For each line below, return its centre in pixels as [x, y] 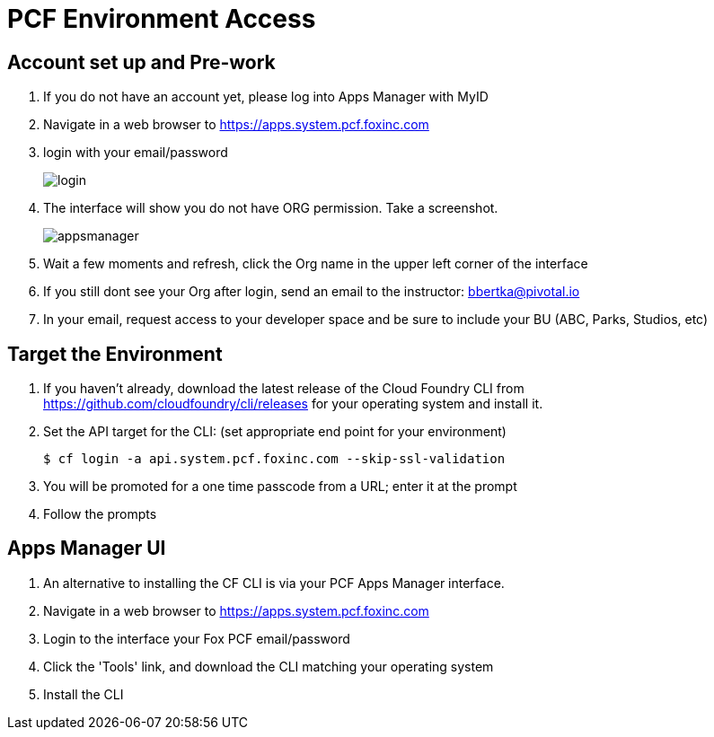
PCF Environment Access [162, 19]
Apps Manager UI [87, 548]
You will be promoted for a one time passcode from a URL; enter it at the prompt [280, 487]
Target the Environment [115, 354]
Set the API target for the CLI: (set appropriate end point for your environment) [275, 432]
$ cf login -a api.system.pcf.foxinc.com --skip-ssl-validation [274, 459]
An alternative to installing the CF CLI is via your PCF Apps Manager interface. [274, 583]
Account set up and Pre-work [141, 62]
